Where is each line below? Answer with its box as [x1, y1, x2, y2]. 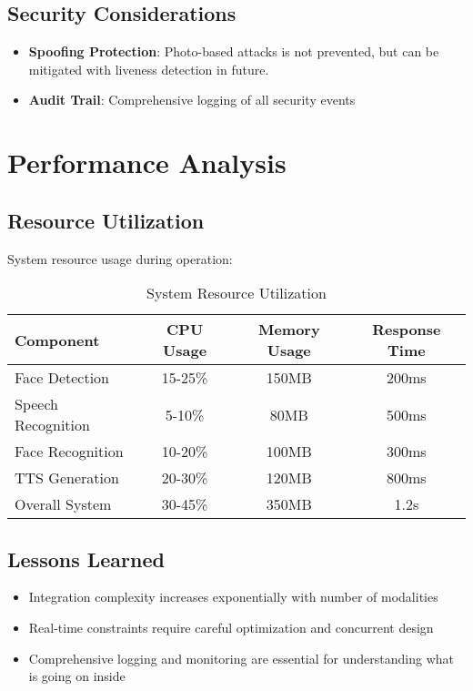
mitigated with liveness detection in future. [28, 59, 269, 78]
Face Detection [15, 367, 109, 389]
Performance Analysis [7, 144, 287, 181]
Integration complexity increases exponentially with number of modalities [28, 587, 438, 606]
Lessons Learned [7, 544, 165, 573]
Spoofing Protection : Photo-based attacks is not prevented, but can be [28, 42, 439, 61]
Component [15, 329, 100, 351]
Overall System [15, 493, 112, 515]
